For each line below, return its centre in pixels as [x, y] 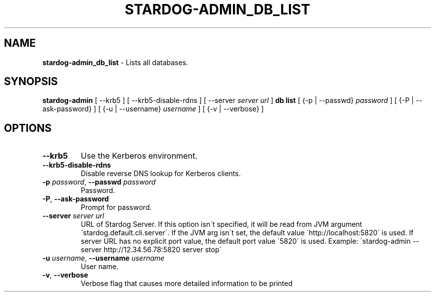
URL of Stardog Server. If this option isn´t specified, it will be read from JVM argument [221, 224]
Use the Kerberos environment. [139, 156]
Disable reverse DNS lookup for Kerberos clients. [161, 174]
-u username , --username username [104, 258]
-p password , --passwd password [99, 182]
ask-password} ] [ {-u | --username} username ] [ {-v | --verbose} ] [153, 109]
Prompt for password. [116, 207]
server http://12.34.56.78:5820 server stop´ [151, 250]
